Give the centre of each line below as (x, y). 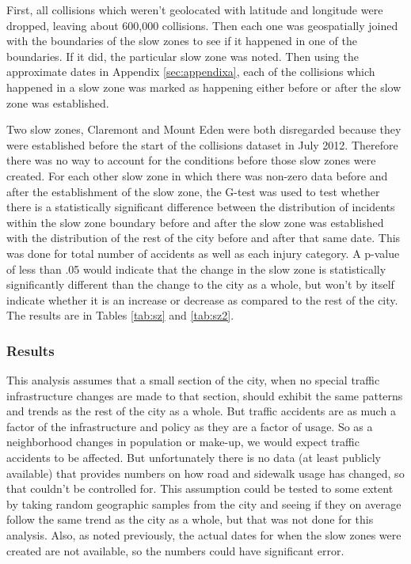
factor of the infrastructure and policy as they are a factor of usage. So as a (190, 426)
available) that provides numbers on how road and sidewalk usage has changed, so (205, 473)
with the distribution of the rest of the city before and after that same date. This (204, 238)
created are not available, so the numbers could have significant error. (175, 550)
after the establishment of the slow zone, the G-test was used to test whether (193, 191)
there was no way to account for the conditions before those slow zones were (191, 160)
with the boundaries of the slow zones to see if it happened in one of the (182, 41)
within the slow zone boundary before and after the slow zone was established (195, 222)
